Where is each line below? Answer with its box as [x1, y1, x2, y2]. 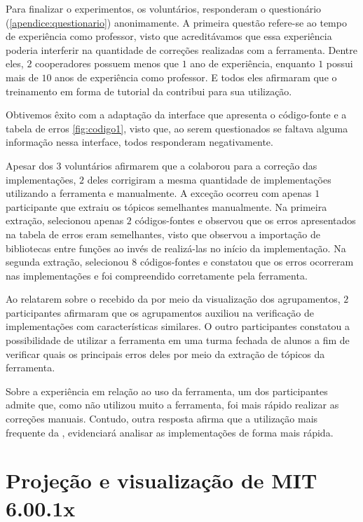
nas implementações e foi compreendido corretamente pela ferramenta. [6, 268, 308, 282]
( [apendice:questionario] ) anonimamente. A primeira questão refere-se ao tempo [6, 15, 347, 29]
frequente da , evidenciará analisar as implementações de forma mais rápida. [6, 425, 334, 439]
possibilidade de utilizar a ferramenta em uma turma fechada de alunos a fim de [6, 333, 350, 348]
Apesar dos [6, 158, 53, 172]
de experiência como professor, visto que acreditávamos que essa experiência [6, 29, 332, 43]
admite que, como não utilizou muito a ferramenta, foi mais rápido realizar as [6, 397, 339, 412]
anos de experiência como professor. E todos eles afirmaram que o [55, 69, 337, 84]
